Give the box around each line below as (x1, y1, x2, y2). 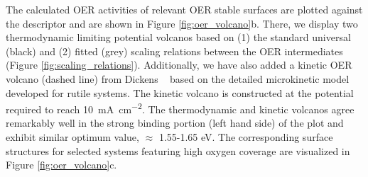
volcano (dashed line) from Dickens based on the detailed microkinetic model (6, 71, 350, 86)
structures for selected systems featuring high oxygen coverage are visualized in (6, 143, 350, 158)
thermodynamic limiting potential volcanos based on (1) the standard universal (6, 30, 351, 45)
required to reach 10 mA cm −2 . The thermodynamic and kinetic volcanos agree (6, 100, 355, 116)
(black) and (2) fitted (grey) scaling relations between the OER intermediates (6, 43, 343, 58)
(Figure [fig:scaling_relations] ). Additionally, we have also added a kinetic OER (6, 57, 352, 72)
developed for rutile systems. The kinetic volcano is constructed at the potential (6, 85, 354, 100)
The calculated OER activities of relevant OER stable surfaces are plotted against (6, 2, 363, 16)
